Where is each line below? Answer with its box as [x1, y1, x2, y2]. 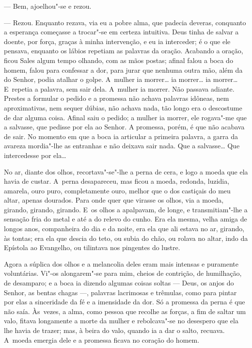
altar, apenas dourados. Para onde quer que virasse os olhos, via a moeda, [4, 195, 224, 205]
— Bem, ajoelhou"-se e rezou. [4, 1, 92, 11]
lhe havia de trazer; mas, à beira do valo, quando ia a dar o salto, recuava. [4, 325, 225, 335]
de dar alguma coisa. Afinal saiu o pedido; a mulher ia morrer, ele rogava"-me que [4, 112, 247, 122]
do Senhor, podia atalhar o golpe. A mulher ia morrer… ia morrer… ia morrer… [4, 74, 238, 84]
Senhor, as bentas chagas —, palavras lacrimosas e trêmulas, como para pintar [4, 287, 237, 297]
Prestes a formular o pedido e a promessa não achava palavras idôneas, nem [4, 93, 229, 103]
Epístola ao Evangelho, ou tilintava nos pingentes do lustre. [4, 242, 180, 253]
